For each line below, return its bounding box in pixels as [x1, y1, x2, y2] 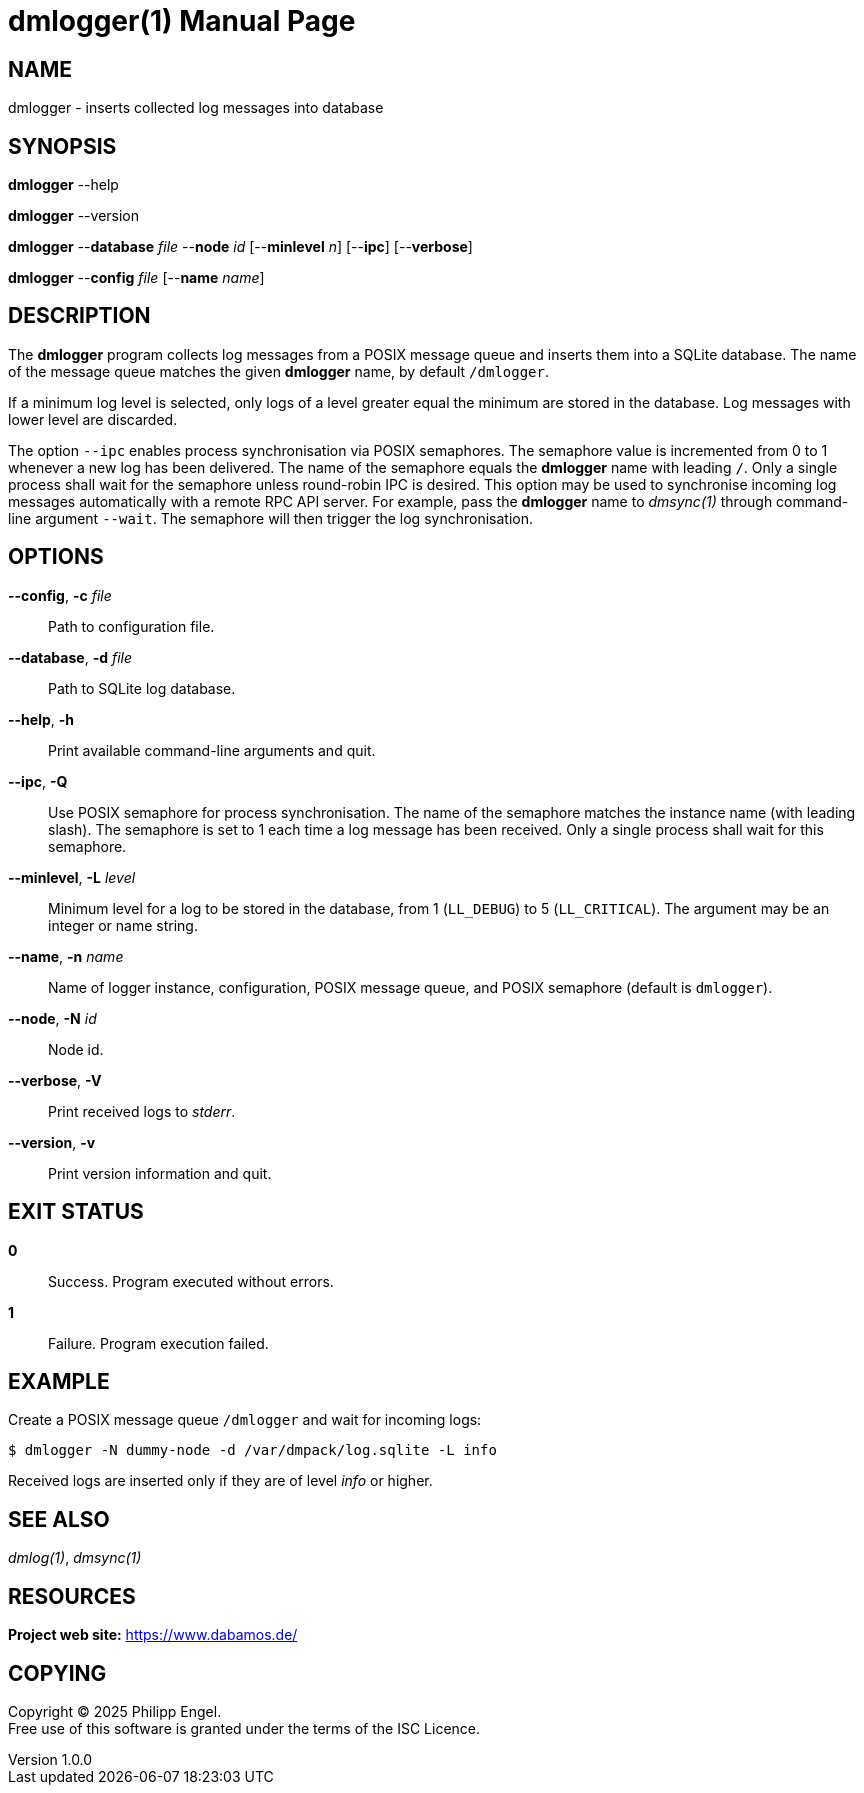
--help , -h [8, 710, 75, 728]
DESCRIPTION [8, 303, 151, 329]
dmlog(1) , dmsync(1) [8, 1549, 142, 1567]
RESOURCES [8, 1583, 136, 1609]
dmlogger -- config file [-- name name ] [8, 269, 265, 287]
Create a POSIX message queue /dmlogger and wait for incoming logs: [8, 1411, 482, 1429]
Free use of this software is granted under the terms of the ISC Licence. [8, 1719, 481, 1737]
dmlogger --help [8, 176, 119, 194]
